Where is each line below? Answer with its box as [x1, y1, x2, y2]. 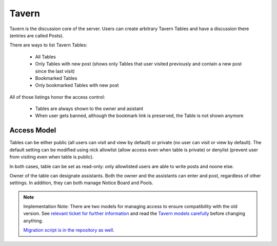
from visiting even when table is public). [9, 154, 94, 160]
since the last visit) [35, 68, 75, 74]
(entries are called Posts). [9, 32, 64, 38]
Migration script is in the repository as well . [23, 227, 115, 233]
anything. [23, 217, 44, 223]
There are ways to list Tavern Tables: [9, 42, 87, 48]
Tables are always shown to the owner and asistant [35, 105, 144, 112]
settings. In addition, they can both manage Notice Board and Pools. [9, 180, 153, 186]
